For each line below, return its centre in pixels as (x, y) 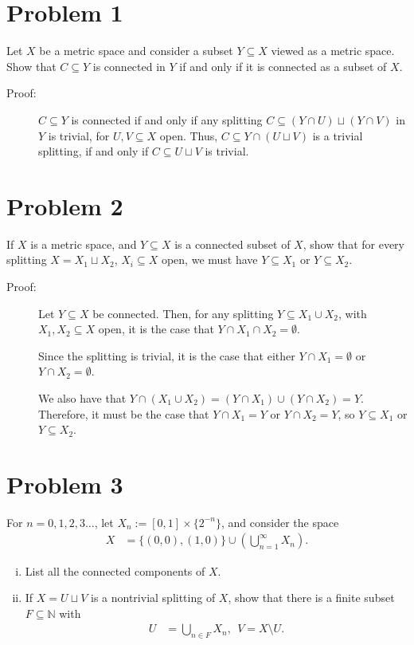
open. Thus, (189, 135)
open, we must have (209, 260)
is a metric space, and (84, 244)
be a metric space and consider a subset (136, 51)
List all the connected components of (115, 570)
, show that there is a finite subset (311, 598)
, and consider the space (280, 522)
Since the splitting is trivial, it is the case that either (167, 355)
